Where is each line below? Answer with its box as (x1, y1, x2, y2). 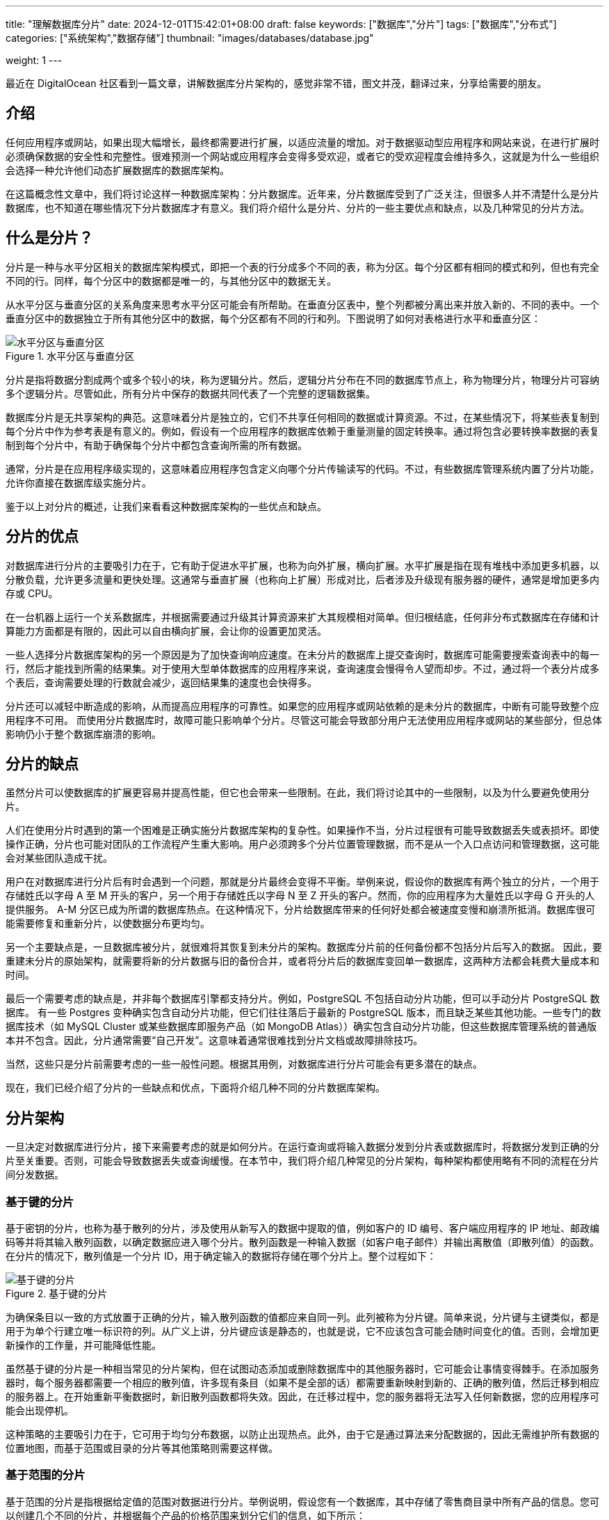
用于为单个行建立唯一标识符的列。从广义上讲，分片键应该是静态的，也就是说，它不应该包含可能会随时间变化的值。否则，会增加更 (6, 1324, 599, 1337)
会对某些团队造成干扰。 (6, 852, 113, 864)
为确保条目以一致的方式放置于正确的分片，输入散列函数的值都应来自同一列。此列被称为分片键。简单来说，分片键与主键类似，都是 (6, 1311, 599, 1323)
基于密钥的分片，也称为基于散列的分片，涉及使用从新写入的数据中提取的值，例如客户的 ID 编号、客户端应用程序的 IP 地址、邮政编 (6, 1221, 600, 1234)
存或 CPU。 (6, 587, 58, 599)
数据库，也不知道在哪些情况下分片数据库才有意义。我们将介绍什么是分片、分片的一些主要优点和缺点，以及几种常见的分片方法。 (6, 201, 590, 214)
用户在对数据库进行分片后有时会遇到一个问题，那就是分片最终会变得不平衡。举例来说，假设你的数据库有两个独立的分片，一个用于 (6, 876, 599, 888)
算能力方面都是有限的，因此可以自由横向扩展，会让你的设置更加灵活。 (6, 624, 327, 637)
